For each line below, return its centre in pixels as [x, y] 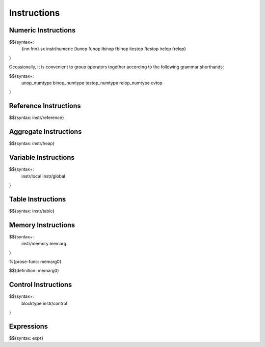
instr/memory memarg [44, 244]
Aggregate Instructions [45, 132]
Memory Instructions [42, 225]
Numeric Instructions [42, 30]
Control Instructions [40, 285]
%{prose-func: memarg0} [35, 261]
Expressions [28, 326]
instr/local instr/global [43, 176]
